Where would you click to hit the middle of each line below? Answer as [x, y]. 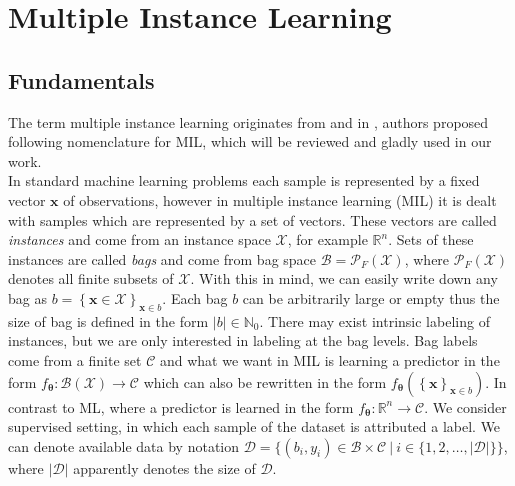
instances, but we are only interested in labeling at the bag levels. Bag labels [243, 340]
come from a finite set [75, 359]
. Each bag [195, 297]
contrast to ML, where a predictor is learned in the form [181, 406]
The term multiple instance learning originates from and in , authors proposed [248, 121]
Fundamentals [81, 79]
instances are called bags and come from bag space [162, 258]
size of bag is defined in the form [108, 320]
